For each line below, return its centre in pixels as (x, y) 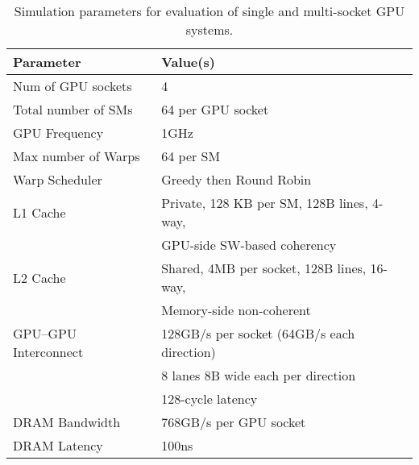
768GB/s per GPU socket (234, 422)
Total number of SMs (73, 109)
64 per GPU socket (215, 109)
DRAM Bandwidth (67, 422)
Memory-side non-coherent (236, 310)
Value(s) (188, 62)
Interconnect (48, 352)
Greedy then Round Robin (236, 179)
